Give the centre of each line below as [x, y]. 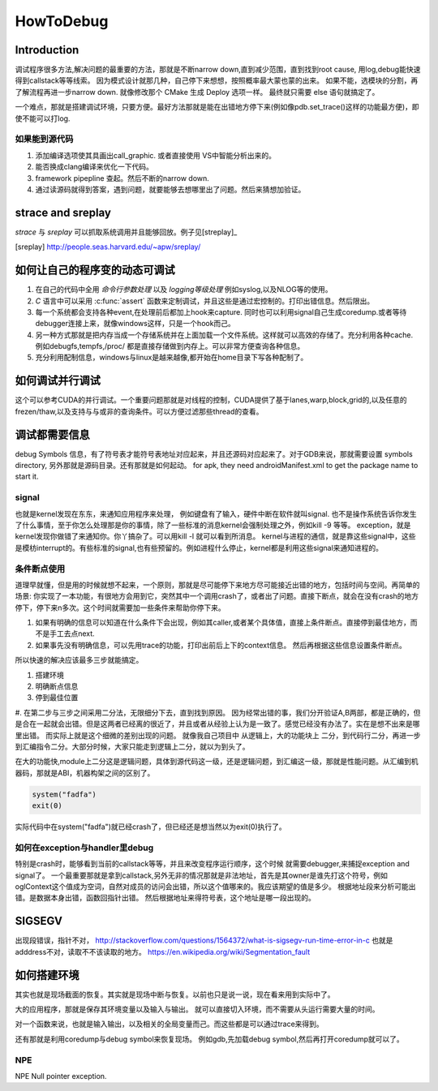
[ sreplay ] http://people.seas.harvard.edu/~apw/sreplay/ [108, 247]
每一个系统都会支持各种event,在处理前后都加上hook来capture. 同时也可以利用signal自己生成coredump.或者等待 [221, 311]
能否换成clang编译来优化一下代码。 [94, 167]
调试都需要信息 [52, 434]
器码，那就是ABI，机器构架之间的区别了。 [85, 773]
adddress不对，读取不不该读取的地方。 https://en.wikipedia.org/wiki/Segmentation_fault [163, 951]
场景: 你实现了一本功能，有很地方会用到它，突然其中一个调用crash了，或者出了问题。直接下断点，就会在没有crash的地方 [217, 596]
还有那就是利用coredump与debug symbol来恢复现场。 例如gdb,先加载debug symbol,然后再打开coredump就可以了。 [210, 1039]
